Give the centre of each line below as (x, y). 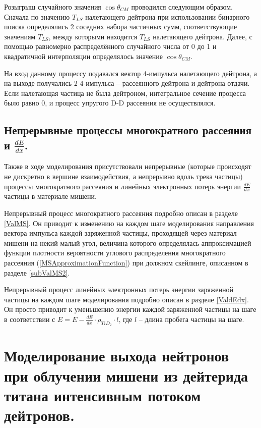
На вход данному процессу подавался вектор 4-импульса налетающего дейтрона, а (131, 73)
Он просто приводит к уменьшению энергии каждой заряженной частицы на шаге (130, 309)
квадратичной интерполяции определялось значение (83, 56)
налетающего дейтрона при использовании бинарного (168, 16)
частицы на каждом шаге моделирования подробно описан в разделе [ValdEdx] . (126, 299)
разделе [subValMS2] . (37, 272)
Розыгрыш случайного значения (53, 7)
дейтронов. (39, 415)
